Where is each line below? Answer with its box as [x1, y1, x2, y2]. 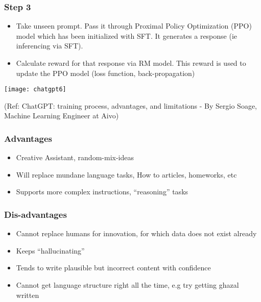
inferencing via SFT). [16, 40, 83, 51]
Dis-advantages [4, 208, 67, 220]
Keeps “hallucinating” [16, 245, 85, 256]
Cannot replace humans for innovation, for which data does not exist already [16, 228, 257, 239]
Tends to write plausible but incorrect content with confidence [16, 262, 211, 273]
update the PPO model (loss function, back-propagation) [16, 67, 195, 78]
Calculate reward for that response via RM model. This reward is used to [16, 58, 246, 68]
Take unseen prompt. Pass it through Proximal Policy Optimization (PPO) [16, 20, 252, 31]
